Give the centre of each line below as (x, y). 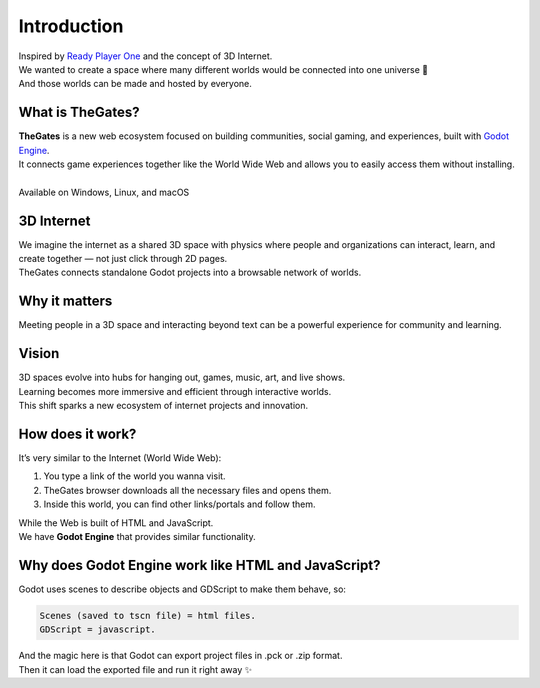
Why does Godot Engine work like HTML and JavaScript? (199, 565)
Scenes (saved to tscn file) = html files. (148, 615)
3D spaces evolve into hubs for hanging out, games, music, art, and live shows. (182, 377)
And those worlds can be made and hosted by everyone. (135, 84)
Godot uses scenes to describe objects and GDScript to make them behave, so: (182, 589)
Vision (39, 353)
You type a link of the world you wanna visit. (134, 476)
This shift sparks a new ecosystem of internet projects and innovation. (163, 406)
